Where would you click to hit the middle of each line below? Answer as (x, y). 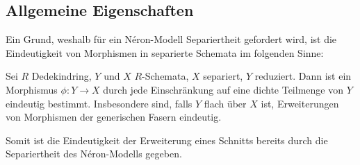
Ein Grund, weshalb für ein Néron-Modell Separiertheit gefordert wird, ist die (171, 39)
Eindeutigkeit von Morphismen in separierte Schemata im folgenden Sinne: (165, 52)
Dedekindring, (62, 76)
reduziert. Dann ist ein (303, 76)
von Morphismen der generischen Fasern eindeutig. (114, 117)
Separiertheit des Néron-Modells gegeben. (94, 154)
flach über (225, 103)
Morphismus (32, 89)
